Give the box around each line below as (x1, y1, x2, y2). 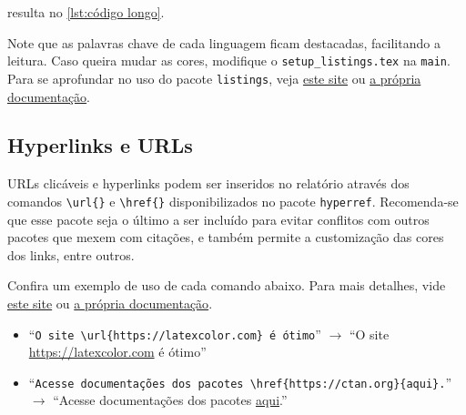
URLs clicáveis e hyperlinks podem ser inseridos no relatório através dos (7, 174, 410, 193)
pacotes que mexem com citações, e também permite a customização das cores (7, 228, 444, 247)
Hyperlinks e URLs (7, 131, 193, 159)
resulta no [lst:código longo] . (7, 3, 165, 21)
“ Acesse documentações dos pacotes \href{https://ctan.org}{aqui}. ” (28, 372, 452, 391)
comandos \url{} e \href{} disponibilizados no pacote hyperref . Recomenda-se (7, 191, 459, 210)
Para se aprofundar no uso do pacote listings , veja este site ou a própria (7, 68, 421, 87)
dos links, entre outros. (7, 245, 135, 264)
